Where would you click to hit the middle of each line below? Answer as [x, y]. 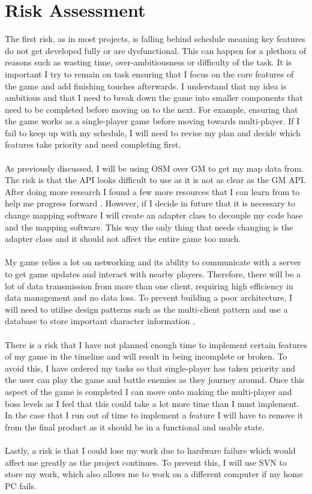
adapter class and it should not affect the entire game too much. [123, 239]
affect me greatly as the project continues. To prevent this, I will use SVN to [146, 462]
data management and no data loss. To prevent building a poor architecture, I [149, 297]
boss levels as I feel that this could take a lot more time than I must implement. [152, 403]
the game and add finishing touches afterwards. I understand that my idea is [146, 86]
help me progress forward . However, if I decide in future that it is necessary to [150, 203]
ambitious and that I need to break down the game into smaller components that [154, 98]
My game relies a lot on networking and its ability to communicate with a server [153, 262]
